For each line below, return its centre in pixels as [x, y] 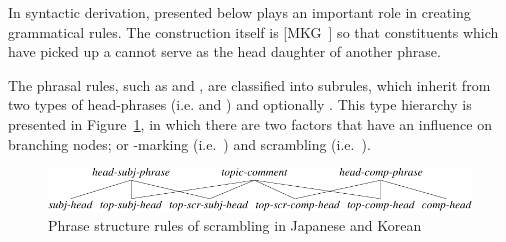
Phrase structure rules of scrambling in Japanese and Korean [235, 225]
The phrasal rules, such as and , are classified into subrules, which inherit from [249, 84]
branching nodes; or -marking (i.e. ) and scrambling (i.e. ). [189, 143]
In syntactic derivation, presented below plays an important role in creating [239, 12]
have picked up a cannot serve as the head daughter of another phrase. [224, 51]
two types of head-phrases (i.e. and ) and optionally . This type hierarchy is [240, 104]
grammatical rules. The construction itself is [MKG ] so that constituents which [253, 31]
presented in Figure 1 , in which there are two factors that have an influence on [250, 123]
